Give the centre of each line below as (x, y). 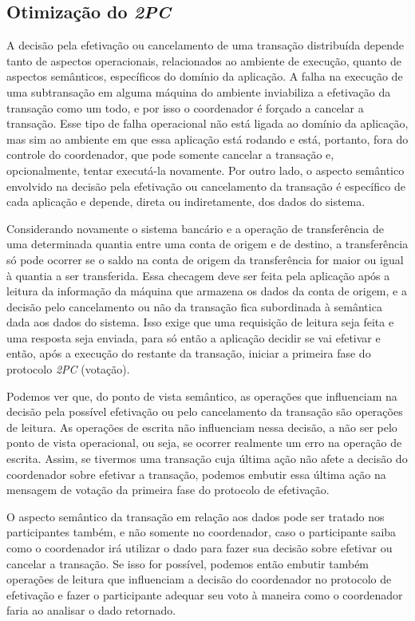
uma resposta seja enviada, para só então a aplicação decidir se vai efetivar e (194, 337)
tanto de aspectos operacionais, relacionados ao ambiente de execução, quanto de (204, 60)
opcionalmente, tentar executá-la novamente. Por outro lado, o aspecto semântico (206, 170)
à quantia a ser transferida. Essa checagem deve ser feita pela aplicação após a (198, 275)
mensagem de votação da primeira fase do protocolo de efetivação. (168, 490)
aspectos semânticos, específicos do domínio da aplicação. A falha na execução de (205, 76)
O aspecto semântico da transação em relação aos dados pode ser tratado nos (196, 516)
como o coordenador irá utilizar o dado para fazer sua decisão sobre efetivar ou (200, 548)
